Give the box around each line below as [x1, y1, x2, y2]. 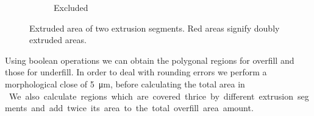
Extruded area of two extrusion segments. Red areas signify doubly [29, 21, 280, 34]
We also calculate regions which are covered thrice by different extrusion [9, 89, 293, 102]
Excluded [54, 1, 88, 13]
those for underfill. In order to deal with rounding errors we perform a [5, 66, 267, 78]
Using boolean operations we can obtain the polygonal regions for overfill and [5, 53, 294, 66]
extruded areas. [29, 33, 87, 46]
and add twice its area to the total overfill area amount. [31, 101, 254, 114]
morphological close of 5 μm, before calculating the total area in [5, 77, 245, 90]
